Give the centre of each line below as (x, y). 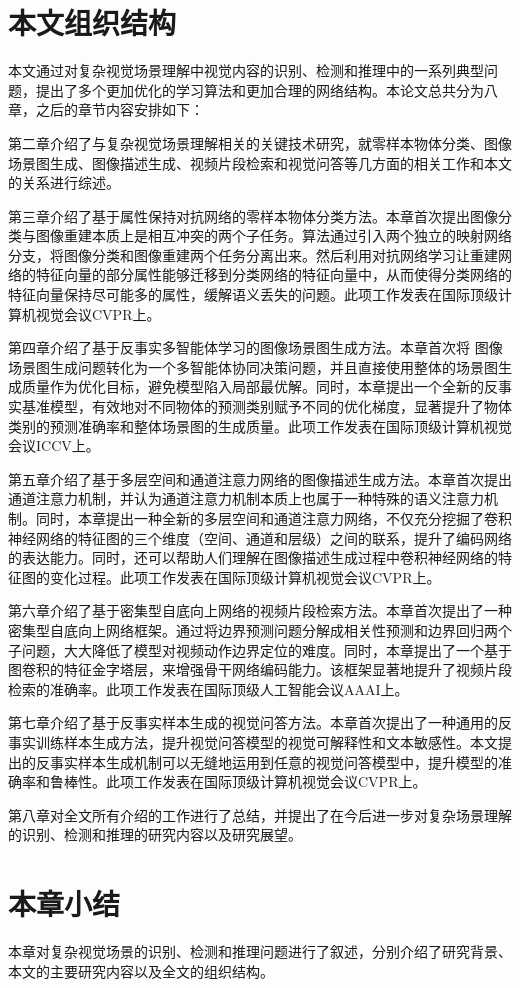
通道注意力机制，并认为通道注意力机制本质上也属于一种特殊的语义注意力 (246, 498)
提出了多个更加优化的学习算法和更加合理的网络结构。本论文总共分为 (259, 89)
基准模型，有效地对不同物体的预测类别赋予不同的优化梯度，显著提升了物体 (266, 406)
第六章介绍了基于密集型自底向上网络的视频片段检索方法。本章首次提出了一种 (260, 610)
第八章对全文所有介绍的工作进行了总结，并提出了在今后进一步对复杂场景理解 (260, 814)
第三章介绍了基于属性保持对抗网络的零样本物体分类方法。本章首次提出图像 (253, 215)
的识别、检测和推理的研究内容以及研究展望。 (155, 834)
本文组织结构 (92, 22)
